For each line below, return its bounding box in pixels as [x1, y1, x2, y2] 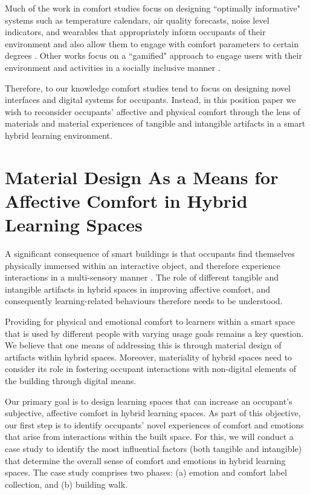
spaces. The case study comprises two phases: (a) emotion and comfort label [5, 466, 287, 479]
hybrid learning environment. [5, 128, 112, 141]
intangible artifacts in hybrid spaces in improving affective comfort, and [5, 282, 271, 295]
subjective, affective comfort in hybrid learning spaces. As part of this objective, [5, 407, 301, 419]
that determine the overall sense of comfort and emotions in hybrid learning [5, 454, 286, 467]
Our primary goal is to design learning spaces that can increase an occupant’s [5, 394, 292, 407]
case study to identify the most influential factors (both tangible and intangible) [5, 442, 302, 454]
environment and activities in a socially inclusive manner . [5, 61, 221, 73]
